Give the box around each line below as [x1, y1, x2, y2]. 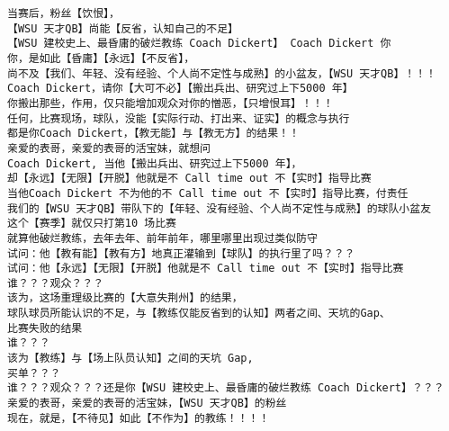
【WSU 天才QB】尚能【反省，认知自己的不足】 [7, 22, 238, 35]
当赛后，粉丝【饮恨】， [7, 7, 120, 20]
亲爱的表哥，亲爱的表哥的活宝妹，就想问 [7, 141, 211, 155]
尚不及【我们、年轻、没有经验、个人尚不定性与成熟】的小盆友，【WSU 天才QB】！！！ [7, 67, 436, 80]
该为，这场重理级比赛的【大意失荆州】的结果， [7, 292, 243, 305]
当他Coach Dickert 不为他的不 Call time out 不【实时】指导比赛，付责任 [7, 186, 409, 200]
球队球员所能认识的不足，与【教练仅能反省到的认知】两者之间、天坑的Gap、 [7, 307, 391, 320]
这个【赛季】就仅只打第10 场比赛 [7, 217, 176, 230]
